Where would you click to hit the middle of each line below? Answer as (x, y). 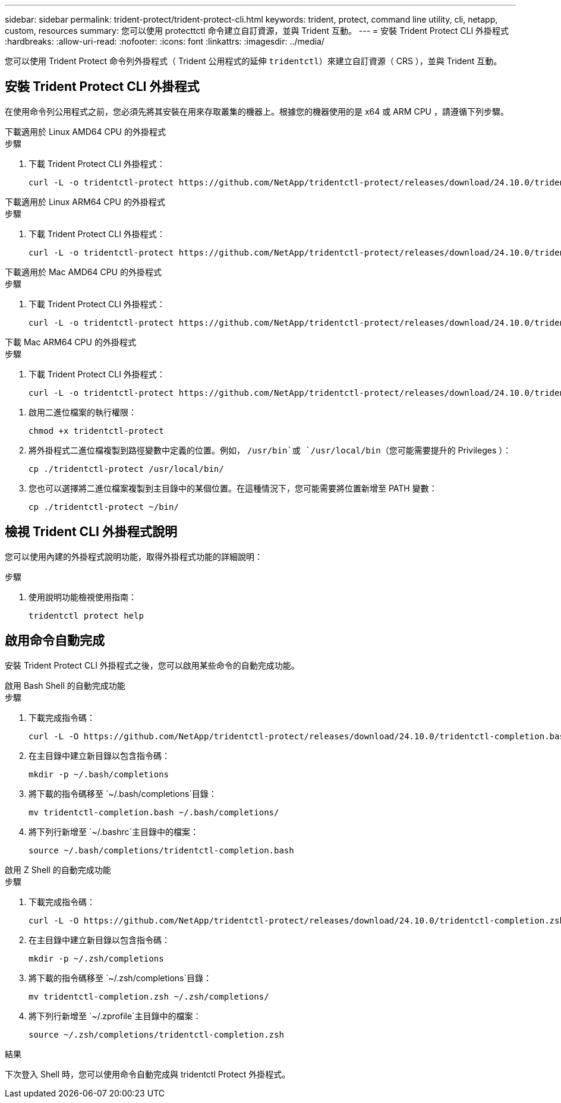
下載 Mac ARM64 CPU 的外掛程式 (70, 342)
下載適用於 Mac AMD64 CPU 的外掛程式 (83, 272)
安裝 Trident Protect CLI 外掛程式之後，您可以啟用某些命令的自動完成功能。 (152, 665)
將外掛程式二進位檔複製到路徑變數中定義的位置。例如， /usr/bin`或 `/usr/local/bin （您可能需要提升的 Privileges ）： (270, 450)
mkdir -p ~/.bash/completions (99, 774)
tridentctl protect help (86, 615)
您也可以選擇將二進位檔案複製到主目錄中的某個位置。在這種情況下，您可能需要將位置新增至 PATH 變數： (233, 488)
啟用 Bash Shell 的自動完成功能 (65, 685)
